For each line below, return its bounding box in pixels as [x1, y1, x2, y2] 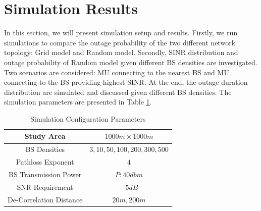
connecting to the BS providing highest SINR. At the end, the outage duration [4, 77, 248, 87]
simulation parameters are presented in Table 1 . [4, 96, 152, 107]
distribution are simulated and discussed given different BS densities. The [4, 86, 232, 97]
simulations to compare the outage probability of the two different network [4, 37, 236, 47]
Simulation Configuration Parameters [30, 113, 146, 124]
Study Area [24, 131, 66, 141]
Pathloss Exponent [16, 156, 74, 167]
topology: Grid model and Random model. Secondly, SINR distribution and [4, 47, 238, 58]
